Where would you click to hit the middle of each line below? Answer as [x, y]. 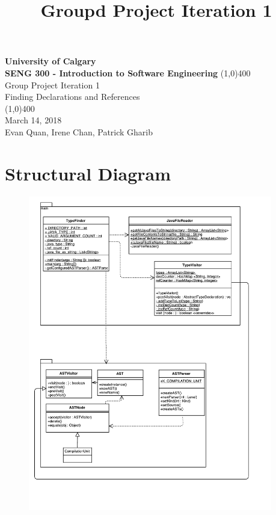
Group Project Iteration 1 [52, 85]
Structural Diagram [88, 173]
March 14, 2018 [33, 120]
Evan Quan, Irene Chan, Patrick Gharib [79, 131]
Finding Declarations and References [72, 97]
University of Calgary [51, 61]
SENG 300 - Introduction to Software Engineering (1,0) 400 [128, 72]
